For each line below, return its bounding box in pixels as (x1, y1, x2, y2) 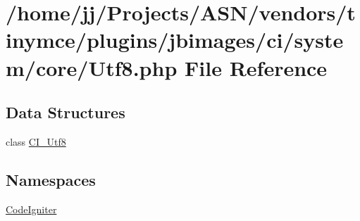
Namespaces (6, 168, 96, 190)
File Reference (185, 53, 328, 82)
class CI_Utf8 (6, 134, 66, 149)
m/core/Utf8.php (6, 53, 178, 82)
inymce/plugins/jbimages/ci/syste (6, 25, 344, 54)
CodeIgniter (6, 201, 57, 216)
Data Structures (6, 101, 125, 123)
